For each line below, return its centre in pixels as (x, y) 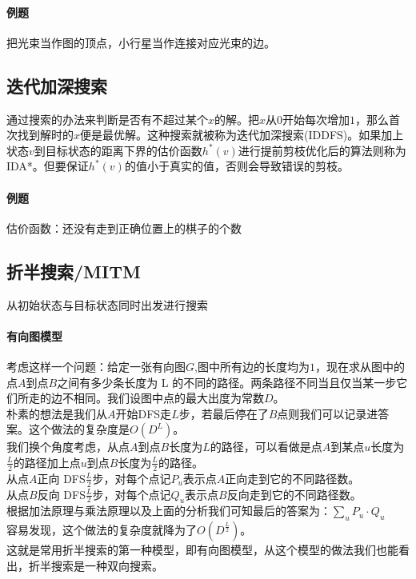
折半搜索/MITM (74, 271)
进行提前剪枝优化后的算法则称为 (322, 150)
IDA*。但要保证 (48, 166)
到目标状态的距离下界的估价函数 (118, 150)
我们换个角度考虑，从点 (68, 447)
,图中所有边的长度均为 (252, 366)
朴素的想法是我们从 (57, 413)
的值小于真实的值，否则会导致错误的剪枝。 (236, 166)
